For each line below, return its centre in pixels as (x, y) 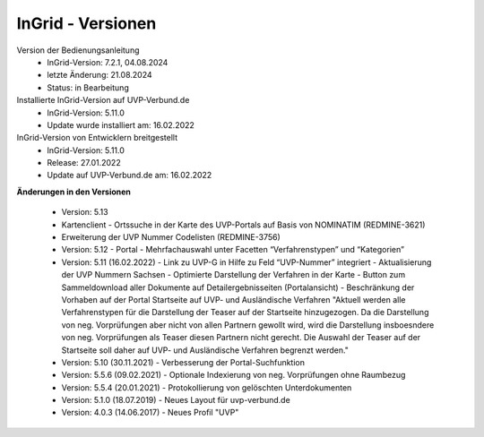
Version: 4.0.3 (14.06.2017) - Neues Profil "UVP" (150, 413)
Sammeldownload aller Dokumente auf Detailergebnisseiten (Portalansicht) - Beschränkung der (238, 287)
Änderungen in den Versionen (74, 192)
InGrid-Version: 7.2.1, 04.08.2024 (108, 62)
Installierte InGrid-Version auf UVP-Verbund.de (103, 100)
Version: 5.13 (85, 212)
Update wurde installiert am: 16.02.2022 (121, 124)
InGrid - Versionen (86, 23)
